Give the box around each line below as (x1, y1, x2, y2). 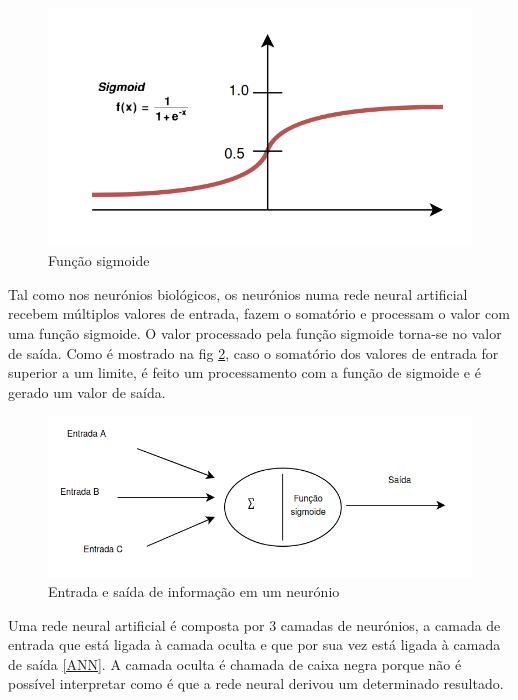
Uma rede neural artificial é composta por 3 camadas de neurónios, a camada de (8, 614, 501, 635)
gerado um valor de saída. (8, 381, 166, 402)
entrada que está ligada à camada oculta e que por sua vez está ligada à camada (8, 634, 501, 655)
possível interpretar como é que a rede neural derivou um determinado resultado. (8, 673, 504, 694)
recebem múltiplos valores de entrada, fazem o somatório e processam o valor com (8, 303, 510, 324)
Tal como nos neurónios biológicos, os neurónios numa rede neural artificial (8, 283, 468, 304)
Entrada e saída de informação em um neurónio (48, 581, 340, 602)
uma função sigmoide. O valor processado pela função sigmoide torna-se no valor (8, 322, 502, 343)
